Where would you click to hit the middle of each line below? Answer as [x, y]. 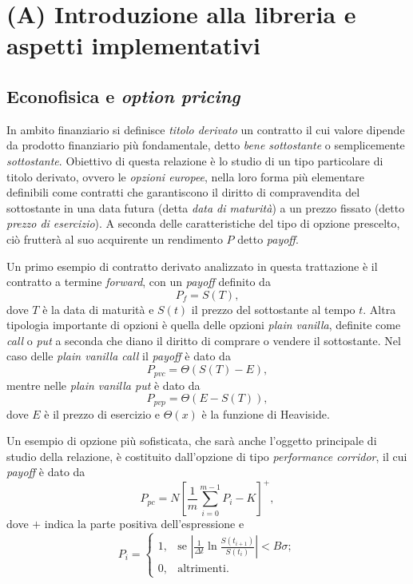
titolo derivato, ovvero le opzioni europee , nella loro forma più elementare [186, 176]
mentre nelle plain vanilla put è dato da [103, 385]
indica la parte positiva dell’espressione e [144, 524]
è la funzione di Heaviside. [266, 413]
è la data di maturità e [98, 309]
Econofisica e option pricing [123, 95]
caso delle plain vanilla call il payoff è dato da [119, 356]
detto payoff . [268, 238]
